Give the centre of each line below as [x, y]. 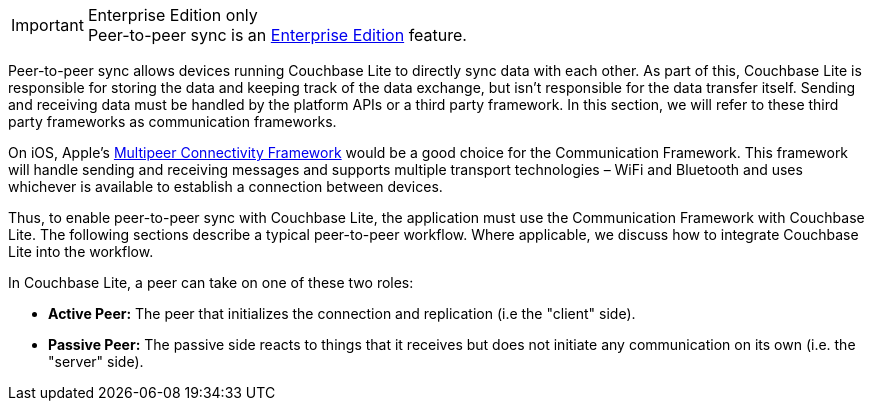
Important [47, 25]
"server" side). [96, 361]
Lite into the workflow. [81, 251]
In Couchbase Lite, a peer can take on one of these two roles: [211, 282]
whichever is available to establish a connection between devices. [225, 186]
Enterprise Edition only [172, 15]
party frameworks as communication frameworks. [172, 121]
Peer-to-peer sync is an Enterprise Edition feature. [277, 35]
